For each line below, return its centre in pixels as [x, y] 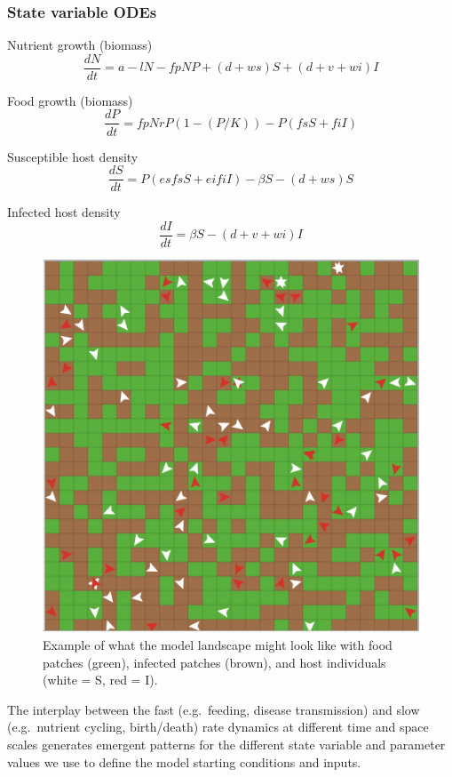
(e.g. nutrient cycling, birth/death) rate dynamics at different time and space [218, 727]
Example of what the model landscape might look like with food [218, 644]
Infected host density [64, 212]
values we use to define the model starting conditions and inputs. [184, 761]
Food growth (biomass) [70, 100]
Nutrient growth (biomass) [80, 45]
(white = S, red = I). [100, 680]
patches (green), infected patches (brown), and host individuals [214, 662]
